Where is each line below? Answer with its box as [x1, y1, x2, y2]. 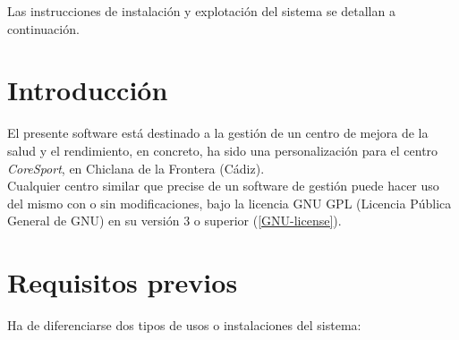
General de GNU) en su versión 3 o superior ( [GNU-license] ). [7, 211, 342, 230]
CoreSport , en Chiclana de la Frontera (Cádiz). [7, 158, 265, 177]
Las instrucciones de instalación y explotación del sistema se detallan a [7, 2, 395, 20]
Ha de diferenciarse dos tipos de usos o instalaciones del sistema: [7, 316, 361, 334]
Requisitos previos [7, 264, 238, 301]
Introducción [7, 72, 168, 108]
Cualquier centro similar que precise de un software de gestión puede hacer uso [7, 176, 439, 195]
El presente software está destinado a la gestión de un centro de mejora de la [7, 123, 429, 142]
